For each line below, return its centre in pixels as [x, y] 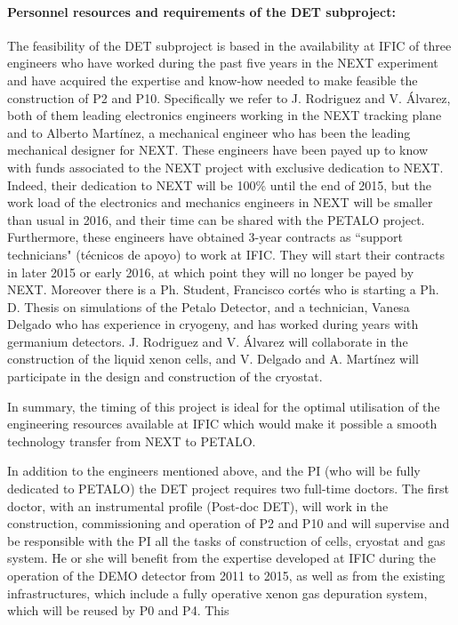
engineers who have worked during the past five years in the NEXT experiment [223, 63]
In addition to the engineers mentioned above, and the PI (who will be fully [214, 471]
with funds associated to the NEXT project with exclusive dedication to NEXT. [225, 167]
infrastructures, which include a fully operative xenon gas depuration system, [217, 593]
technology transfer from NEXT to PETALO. [132, 441]
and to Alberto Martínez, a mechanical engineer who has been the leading [209, 132]
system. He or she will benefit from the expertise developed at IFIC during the [222, 558]
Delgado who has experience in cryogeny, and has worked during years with [213, 324]
